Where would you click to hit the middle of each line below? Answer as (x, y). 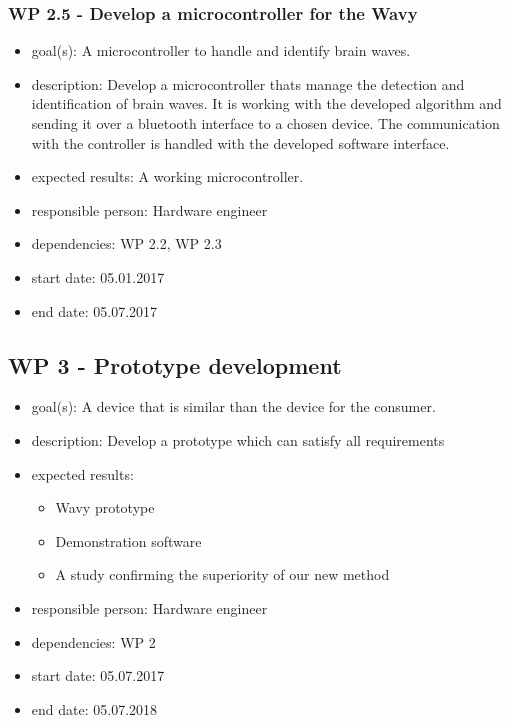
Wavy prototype (105, 507)
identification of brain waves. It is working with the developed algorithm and (266, 103)
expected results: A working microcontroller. (167, 176)
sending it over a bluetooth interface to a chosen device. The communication (265, 123)
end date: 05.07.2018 (94, 708)
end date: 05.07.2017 (94, 310)
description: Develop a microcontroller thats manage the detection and (248, 83)
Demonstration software (128, 540)
